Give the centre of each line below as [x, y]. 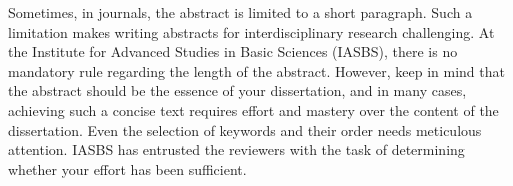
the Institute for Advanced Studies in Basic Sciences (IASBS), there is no [233, 51]
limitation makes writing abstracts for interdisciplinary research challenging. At [251, 31]
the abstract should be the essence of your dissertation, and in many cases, [237, 90]
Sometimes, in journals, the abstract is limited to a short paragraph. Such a [240, 12]
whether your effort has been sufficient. [127, 168]
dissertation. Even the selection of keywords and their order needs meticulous [245, 129]
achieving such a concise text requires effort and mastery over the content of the [253, 109]
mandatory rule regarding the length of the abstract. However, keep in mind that [256, 70]
